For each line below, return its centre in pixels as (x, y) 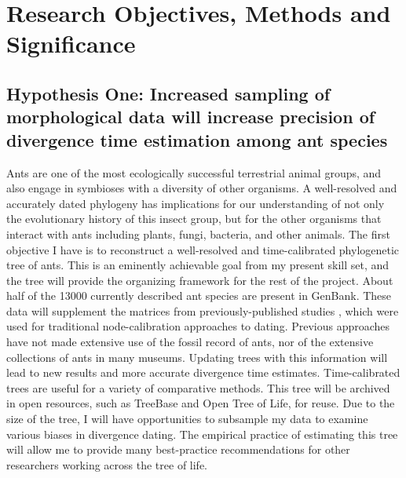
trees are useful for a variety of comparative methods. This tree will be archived (198, 387)
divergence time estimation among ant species (197, 139)
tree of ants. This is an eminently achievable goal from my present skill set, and (198, 265)
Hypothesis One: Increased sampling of (168, 93)
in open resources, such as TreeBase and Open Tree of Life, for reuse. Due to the (201, 403)
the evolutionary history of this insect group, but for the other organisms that (194, 219)
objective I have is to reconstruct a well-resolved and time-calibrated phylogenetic (203, 249)
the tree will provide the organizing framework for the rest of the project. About (200, 280)
